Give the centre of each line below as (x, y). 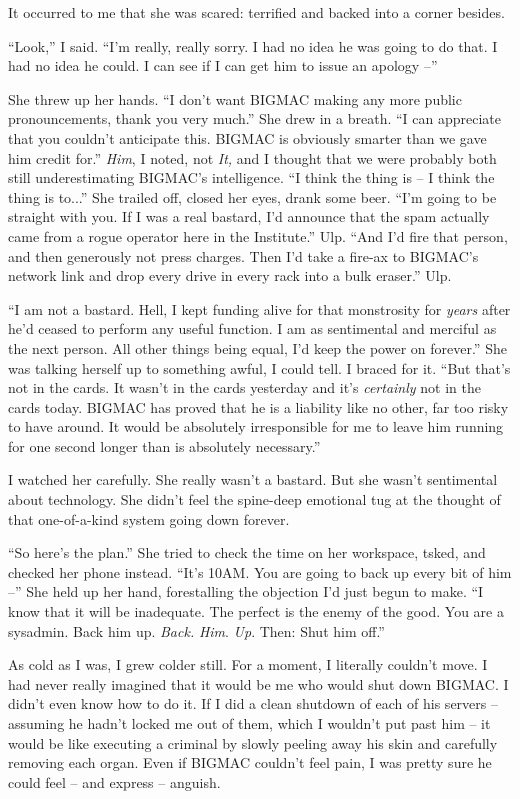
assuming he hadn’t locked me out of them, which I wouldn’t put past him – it (249, 723)
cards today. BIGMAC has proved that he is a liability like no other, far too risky (258, 406)
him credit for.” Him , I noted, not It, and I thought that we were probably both (252, 157)
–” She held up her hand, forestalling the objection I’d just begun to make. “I (246, 591)
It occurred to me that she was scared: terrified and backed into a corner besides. (256, 12)
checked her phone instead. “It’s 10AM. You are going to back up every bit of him (260, 571)
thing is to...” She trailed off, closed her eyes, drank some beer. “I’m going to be (252, 196)
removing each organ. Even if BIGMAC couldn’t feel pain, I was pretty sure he (250, 762)
